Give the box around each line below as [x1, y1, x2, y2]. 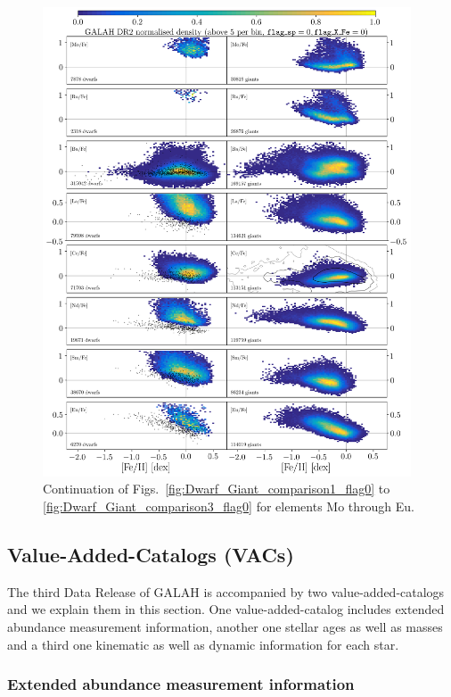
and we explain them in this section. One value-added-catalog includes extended [7, 600, 445, 618]
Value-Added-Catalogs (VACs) [7, 541, 294, 568]
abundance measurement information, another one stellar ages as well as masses [7, 618, 443, 636]
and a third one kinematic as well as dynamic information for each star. [7, 635, 399, 653]
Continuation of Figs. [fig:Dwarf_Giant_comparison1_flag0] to [43, 479, 390, 498]
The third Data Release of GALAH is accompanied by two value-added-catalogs [7, 582, 445, 601]
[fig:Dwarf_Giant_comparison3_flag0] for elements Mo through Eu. [43, 497, 414, 516]
